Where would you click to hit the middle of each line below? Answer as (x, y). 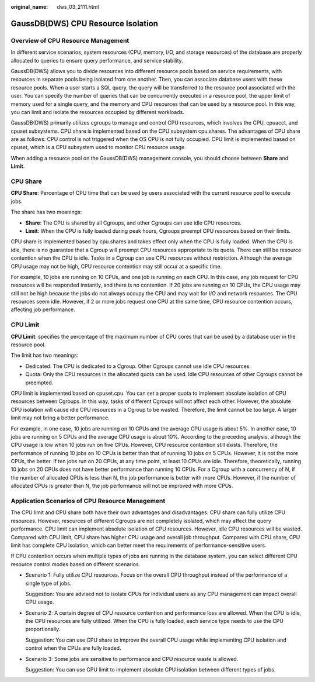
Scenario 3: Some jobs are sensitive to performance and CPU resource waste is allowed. (132, 659)
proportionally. (43, 629)
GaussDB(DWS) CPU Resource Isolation (85, 23)
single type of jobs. (48, 583)
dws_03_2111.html (78, 7)
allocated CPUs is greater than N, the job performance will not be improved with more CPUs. (122, 486)
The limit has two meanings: (45, 355)
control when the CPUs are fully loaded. (73, 648)
